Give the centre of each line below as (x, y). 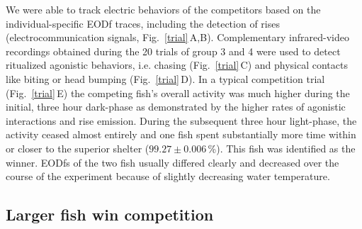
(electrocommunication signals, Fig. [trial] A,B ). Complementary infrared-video (177, 37)
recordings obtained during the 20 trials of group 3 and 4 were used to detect (173, 51)
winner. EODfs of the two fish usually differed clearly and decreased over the (172, 162)
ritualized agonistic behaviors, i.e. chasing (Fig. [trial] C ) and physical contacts (177, 65)
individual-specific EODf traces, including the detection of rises (143, 23)
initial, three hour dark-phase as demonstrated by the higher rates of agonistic (176, 107)
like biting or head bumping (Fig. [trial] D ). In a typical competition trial (165, 78)
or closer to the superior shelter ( (78, 148)
